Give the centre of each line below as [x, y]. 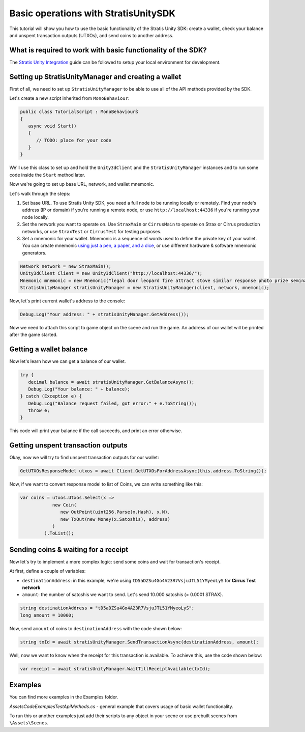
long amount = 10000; [47, 615]
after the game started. [34, 335]
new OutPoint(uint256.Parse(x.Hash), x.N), [115, 512]
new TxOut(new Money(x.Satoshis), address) [115, 519]
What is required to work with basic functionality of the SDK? [108, 50]
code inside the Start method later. [47, 175]
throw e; [39, 411]
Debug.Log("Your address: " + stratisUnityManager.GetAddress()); [104, 314]
